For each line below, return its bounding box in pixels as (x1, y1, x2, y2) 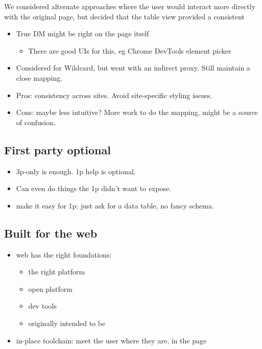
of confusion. (16, 117, 56, 127)
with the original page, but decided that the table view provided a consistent (4, 11, 245, 21)
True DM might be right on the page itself (16, 28, 149, 39)
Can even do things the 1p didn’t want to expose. (16, 183, 172, 194)
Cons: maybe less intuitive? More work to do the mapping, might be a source (16, 107, 258, 118)
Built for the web (4, 225, 98, 241)
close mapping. (16, 72, 63, 83)
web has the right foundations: (16, 249, 112, 260)
